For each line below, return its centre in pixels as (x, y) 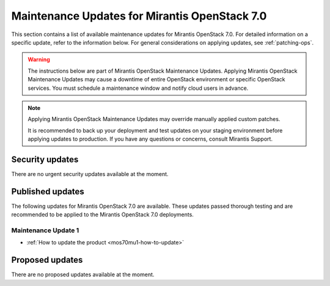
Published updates (48, 192)
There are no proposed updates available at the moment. (83, 274)
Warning (39, 60)
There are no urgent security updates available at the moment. (90, 174)
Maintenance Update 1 (45, 230)
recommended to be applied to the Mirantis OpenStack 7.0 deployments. (102, 215)
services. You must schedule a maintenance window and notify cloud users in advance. (138, 88)
